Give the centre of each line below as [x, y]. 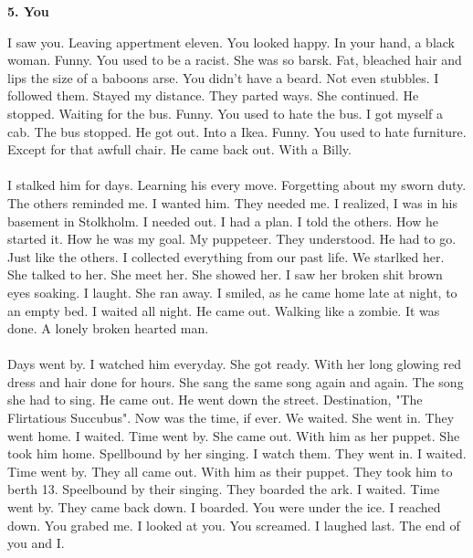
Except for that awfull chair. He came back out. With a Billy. [179, 149]
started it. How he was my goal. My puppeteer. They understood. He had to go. [232, 239]
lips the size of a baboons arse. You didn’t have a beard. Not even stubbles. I [223, 77]
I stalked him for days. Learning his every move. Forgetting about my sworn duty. [237, 185]
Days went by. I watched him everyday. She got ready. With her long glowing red [235, 364]
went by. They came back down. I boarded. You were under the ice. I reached [224, 507]
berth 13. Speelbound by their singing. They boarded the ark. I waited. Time [224, 489]
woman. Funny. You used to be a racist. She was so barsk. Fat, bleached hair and [235, 60]
